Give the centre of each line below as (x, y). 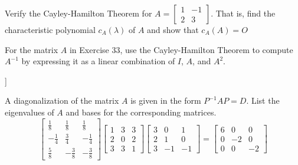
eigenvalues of (30, 112)
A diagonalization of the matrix (62, 100)
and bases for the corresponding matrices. (141, 112)
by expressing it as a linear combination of (98, 61)
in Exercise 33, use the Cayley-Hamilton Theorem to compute (181, 49)
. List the (263, 100)
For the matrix (32, 49)
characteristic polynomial (50, 29)
